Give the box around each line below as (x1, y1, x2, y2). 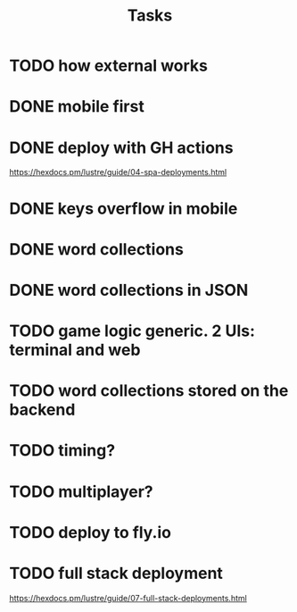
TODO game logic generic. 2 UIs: (9, 321, 256, 341)
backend (9, 399, 76, 420)
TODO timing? (9, 440, 116, 461)
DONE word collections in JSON (9, 280, 249, 300)
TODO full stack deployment (9, 564, 223, 583)
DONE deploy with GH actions (9, 138, 234, 157)
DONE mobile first (9, 96, 144, 117)
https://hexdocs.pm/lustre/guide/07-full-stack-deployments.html (9, 592, 247, 603)
